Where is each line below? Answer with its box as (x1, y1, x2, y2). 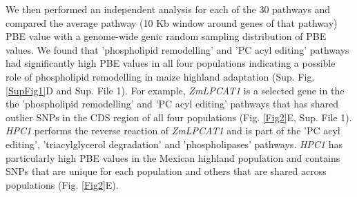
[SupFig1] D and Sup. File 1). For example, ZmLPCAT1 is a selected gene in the (6, 83, 345, 97)
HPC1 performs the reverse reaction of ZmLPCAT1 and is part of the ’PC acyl (6, 123, 340, 138)
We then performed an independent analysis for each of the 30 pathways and (6, 2, 331, 16)
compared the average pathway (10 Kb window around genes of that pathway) (6, 15, 338, 30)
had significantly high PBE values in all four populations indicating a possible (6, 56, 336, 70)
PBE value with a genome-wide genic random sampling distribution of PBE (6, 29, 327, 43)
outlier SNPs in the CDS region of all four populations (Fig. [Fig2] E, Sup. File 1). (6, 110, 352, 124)
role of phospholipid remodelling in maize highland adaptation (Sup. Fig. (6, 69, 315, 83)
